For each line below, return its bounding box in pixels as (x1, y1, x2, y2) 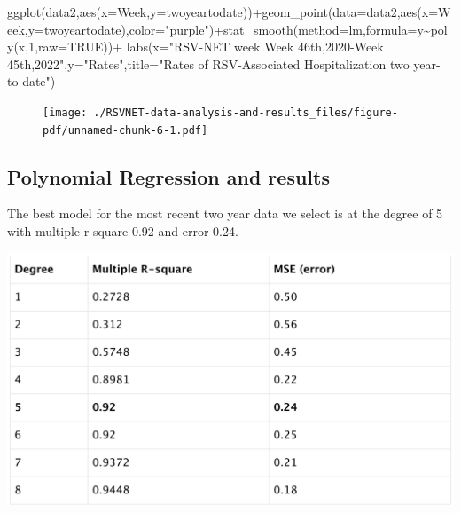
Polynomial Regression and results (7, 162, 330, 190)
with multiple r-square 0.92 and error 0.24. (7, 222, 238, 241)
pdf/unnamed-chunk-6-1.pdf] (43, 123, 208, 137)
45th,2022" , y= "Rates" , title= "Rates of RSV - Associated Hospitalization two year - (7, 54, 441, 73)
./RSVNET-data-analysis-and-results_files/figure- (93, 106, 398, 119)
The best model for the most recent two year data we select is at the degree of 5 (7, 204, 443, 223)
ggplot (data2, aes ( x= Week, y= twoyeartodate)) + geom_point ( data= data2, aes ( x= (7, 3, 439, 20)
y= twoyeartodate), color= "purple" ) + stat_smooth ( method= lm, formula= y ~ (27, 20, 431, 38)
